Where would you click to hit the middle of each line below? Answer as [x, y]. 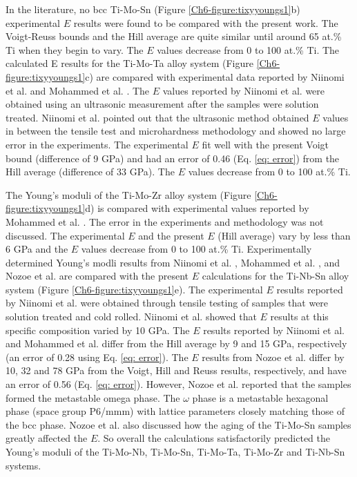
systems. [23, 465]
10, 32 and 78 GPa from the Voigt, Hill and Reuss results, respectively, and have [176, 370]
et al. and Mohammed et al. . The [78, 90]
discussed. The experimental [65, 235]
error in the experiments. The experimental [97, 144]
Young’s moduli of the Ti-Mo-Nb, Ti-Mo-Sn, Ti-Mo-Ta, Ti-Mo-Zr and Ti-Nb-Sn [175, 451]
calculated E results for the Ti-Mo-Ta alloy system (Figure [129, 63]
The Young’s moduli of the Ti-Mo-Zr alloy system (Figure [128, 194]
